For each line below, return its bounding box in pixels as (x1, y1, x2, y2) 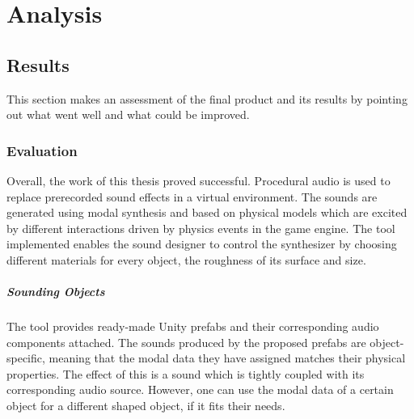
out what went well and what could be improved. (6, 106, 250, 123)
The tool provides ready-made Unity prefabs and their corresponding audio (6, 318, 379, 335)
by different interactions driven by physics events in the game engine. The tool (6, 219, 395, 236)
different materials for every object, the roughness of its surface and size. (6, 251, 366, 268)
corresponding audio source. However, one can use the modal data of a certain (6, 381, 394, 398)
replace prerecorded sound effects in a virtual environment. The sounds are (6, 188, 378, 205)
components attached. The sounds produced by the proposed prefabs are (6, 333, 366, 350)
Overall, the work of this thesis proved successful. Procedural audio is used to (6, 171, 391, 188)
